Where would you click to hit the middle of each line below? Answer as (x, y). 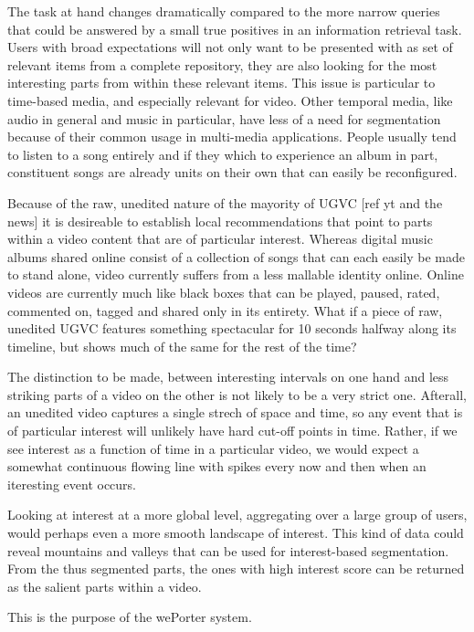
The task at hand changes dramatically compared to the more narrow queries (224, 11)
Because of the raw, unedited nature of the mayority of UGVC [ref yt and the (225, 202)
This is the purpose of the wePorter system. (130, 617)
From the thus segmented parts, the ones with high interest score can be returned (236, 569)
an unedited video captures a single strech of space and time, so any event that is (235, 412)
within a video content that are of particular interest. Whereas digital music (220, 239)
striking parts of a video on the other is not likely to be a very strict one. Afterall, (237, 394)
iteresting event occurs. (72, 484)
